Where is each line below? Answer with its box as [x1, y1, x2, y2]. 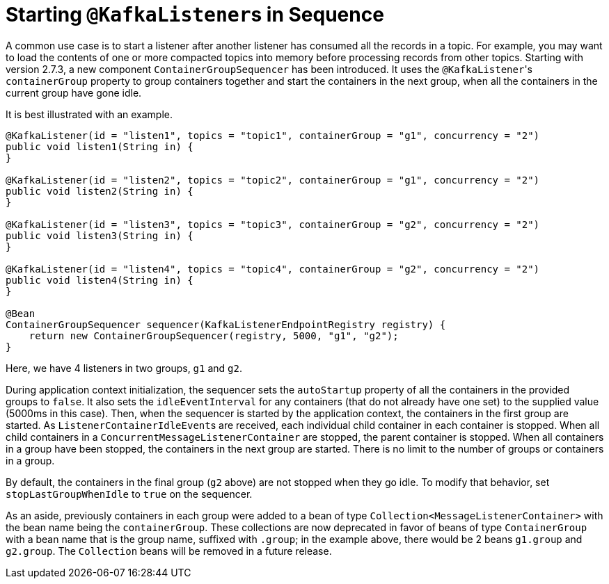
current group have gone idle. [6, 86, 142, 99]
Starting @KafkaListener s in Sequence [6, 3, 384, 26]
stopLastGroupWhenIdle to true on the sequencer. [6, 487, 253, 500]
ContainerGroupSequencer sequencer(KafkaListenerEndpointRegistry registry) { [6, 318, 446, 330]
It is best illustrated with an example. [6, 108, 173, 120]
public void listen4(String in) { [6, 274, 193, 286]
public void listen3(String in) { [6, 229, 193, 241]
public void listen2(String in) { [6, 185, 193, 197]
